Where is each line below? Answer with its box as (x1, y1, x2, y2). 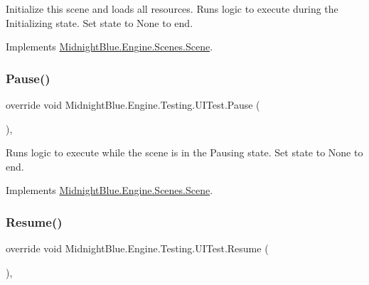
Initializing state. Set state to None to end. (6, 15, 193, 30)
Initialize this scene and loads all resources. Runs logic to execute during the (6, 1, 338, 16)
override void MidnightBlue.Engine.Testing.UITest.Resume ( (6, 241, 269, 256)
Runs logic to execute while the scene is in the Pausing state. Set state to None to (6, 145, 363, 160)
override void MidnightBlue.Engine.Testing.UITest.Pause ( (6, 97, 260, 112)
